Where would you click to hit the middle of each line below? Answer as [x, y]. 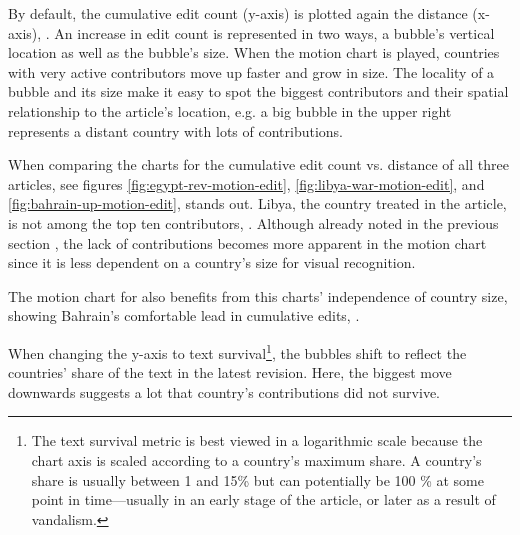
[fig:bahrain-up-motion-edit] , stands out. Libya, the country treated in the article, [257, 203]
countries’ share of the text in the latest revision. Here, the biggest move [230, 372]
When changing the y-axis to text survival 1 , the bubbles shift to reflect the [237, 351]
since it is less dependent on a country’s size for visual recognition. [212, 262]
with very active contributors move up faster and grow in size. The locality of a [251, 71]
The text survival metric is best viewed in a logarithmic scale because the [257, 440]
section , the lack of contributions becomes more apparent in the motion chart [247, 242]
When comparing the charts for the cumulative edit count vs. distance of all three [258, 164]
